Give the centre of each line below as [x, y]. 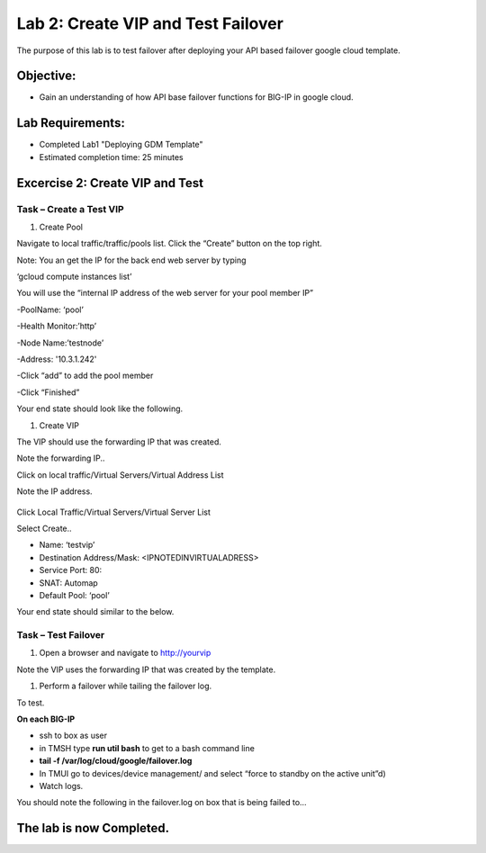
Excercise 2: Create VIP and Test [110, 183]
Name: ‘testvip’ [67, 545]
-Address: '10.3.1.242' [57, 359]
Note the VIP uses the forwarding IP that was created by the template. [146, 669]
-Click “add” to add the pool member [85, 376]
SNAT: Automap [68, 583]
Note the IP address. [55, 491]
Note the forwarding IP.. [61, 458]
